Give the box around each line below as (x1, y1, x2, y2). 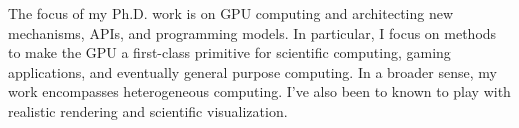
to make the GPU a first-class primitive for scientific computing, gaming (8, 42, 451, 63)
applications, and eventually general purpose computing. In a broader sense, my (8, 61, 497, 82)
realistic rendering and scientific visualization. (8, 100, 288, 121)
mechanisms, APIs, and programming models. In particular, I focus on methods (8, 22, 497, 43)
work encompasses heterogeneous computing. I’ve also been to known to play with (8, 81, 511, 102)
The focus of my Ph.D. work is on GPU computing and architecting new (8, 3, 454, 23)
